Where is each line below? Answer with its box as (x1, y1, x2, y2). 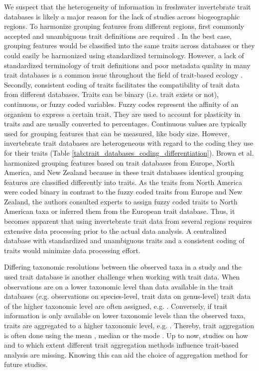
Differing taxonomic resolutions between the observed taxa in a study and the (4, 262, 242, 272)
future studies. (4, 359, 48, 370)
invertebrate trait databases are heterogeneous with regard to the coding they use (4, 138, 254, 148)
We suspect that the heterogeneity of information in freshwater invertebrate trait (4, 1, 251, 11)
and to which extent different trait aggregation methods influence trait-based (4, 340, 239, 350)
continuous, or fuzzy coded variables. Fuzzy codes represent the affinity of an (4, 98, 239, 109)
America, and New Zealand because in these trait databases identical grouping (4, 167, 244, 178)
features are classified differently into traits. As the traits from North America (4, 177, 242, 187)
